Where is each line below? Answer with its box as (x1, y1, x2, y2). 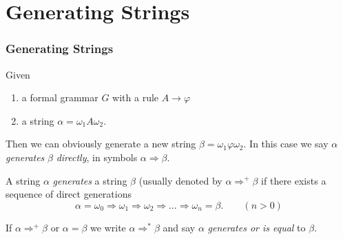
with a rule (112, 90, 159, 105)
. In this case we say (243, 136, 329, 151)
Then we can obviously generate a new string (6, 136, 196, 151)
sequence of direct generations (6, 187, 132, 201)
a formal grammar (21, 90, 98, 105)
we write (90, 220, 126, 234)
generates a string (52, 173, 127, 187)
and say (163, 220, 196, 234)
